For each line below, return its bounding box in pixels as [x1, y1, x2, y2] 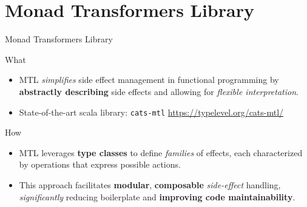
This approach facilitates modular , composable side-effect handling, [19, 178, 281, 191]
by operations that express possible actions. [19, 158, 181, 171]
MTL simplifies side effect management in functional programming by [19, 73, 279, 86]
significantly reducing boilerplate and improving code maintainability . [19, 190, 295, 203]
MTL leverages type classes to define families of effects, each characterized [19, 146, 303, 159]
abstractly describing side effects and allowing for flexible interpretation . [19, 85, 299, 97]
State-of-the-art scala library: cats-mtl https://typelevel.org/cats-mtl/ [19, 105, 284, 118]
